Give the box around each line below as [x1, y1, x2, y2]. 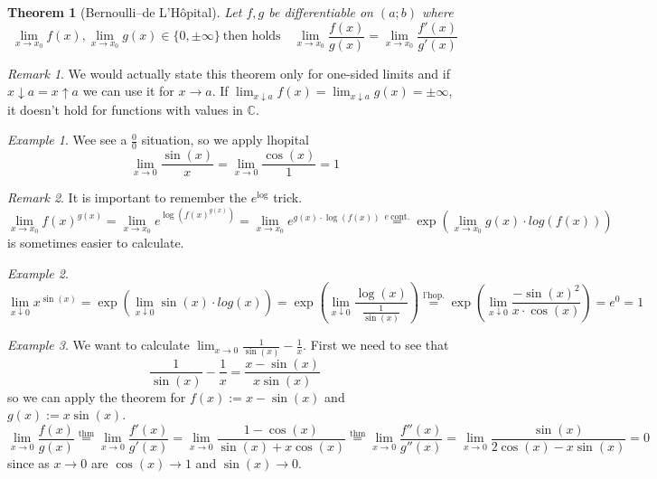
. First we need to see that [303, 335, 449, 354]
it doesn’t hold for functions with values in [7, 99, 243, 118]
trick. [273, 188, 303, 207]
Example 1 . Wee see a [7, 130, 127, 149]
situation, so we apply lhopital [141, 130, 309, 149]
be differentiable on [268, 3, 373, 21]
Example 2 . [7, 263, 69, 282]
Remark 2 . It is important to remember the [7, 188, 247, 207]
